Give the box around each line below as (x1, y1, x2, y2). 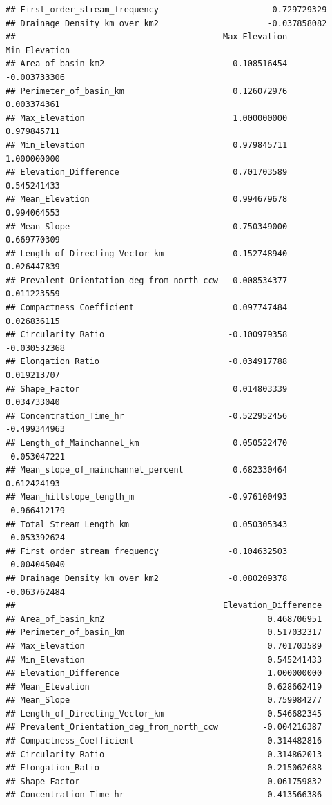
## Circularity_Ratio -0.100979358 (6, 330, 288, 340)
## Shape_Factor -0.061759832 (6, 776, 322, 786)
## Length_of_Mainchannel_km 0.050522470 (6, 438, 288, 448)
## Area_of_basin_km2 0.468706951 (6, 614, 322, 624)
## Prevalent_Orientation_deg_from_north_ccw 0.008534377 (6, 275, 288, 285)
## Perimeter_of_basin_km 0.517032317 (6, 627, 322, 638)
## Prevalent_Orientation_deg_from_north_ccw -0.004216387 (6, 722, 322, 732)
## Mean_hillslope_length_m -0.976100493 (6, 492, 288, 502)
